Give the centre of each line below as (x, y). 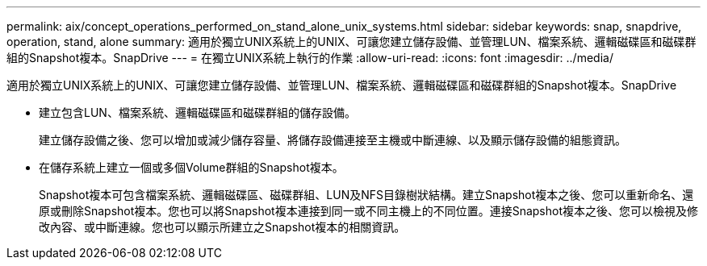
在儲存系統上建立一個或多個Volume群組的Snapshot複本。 (191, 167)
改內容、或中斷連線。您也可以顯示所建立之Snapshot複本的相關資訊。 (222, 227)
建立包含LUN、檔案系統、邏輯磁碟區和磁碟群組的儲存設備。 (197, 112)
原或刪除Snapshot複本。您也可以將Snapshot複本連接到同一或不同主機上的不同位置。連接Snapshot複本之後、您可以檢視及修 (368, 211)
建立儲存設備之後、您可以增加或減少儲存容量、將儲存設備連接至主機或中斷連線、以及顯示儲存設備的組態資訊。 (333, 140)
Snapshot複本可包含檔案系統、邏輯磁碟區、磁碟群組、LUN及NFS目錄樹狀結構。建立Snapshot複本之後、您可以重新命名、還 (366, 195)
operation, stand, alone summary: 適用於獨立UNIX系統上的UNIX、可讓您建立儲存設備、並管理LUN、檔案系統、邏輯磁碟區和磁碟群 (351, 42)
